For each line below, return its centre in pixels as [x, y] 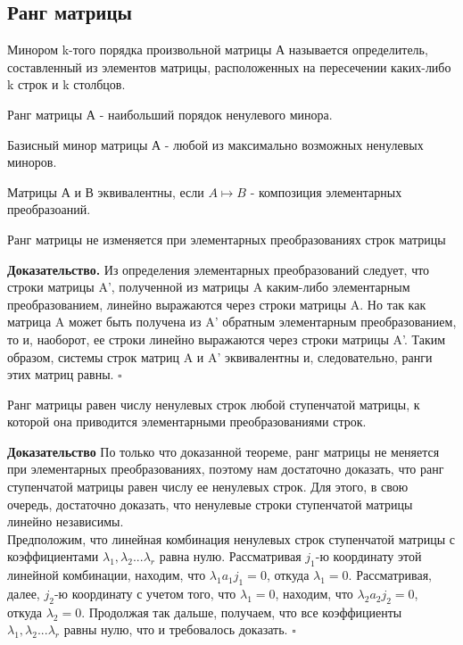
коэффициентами [53, 556]
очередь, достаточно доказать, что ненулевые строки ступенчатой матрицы [210, 504]
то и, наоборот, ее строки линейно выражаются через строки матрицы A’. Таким [227, 339]
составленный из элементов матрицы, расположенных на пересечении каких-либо [229, 66]
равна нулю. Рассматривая [230, 556]
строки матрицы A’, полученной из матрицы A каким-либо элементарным [209, 287]
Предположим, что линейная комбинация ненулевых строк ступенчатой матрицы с [231, 538]
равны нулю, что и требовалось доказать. [176, 629]
